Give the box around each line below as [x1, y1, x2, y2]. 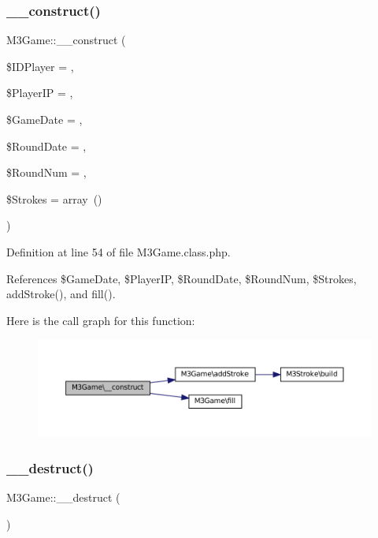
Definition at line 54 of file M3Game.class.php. [6, 243, 231, 260]
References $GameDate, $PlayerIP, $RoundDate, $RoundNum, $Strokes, [6, 270, 357, 286]
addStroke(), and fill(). [6, 286, 116, 302]
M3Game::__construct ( [6, 32, 126, 48]
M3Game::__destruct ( [6, 489, 120, 505]
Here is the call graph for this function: [6, 312, 195, 328]
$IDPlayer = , [6, 58, 74, 74]
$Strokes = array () [6, 190, 102, 207]
